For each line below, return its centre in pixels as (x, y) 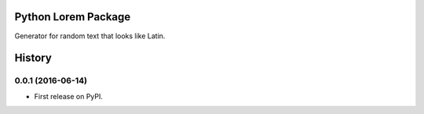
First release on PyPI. (69, 96)
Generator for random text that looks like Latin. (90, 36)
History (33, 58)
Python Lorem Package (73, 17)
